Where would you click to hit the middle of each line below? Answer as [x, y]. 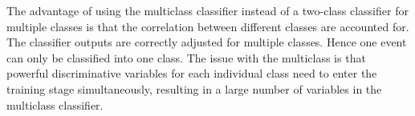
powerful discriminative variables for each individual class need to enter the [192, 73]
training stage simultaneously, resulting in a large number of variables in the [194, 88]
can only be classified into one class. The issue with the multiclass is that [186, 57]
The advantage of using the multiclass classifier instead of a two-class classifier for [207, 10]
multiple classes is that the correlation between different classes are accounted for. [208, 26]
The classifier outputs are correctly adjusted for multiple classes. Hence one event [207, 42]
